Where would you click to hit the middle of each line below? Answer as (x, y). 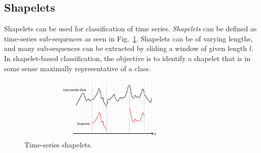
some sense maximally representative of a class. (78, 68)
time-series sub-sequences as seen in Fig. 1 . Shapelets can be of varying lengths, (128, 38)
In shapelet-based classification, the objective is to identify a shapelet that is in (127, 58)
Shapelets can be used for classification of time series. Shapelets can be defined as (130, 29)
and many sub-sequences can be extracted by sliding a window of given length (126, 48)
